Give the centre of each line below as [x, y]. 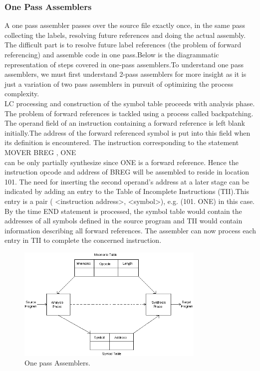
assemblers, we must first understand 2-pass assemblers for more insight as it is [126, 74]
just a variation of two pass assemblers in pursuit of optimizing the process [119, 84]
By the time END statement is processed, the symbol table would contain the [123, 211]
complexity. [22, 93]
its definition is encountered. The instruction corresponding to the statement [122, 142]
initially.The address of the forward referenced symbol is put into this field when [128, 132]
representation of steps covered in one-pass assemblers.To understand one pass [124, 64]
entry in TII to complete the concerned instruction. [83, 240]
